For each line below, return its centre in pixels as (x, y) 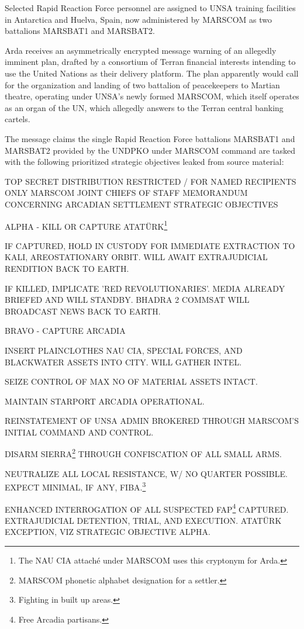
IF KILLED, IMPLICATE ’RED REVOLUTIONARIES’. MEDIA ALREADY (145, 288)
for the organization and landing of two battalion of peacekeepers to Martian (142, 84)
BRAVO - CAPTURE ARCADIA (65, 331)
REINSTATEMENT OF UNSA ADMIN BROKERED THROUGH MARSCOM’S (152, 421)
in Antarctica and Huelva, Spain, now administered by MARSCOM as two (139, 19)
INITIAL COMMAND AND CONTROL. (79, 432)
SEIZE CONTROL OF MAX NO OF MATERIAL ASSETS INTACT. (131, 381)
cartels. (18, 119)
